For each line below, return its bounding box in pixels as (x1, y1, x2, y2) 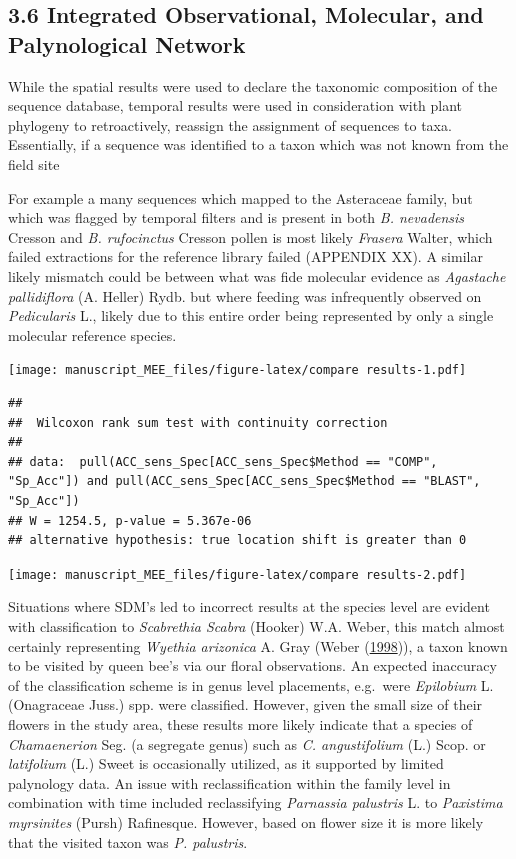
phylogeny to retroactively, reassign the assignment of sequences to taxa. (8, 114, 452, 135)
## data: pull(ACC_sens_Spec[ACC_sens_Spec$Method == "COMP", (8, 454, 438, 469)
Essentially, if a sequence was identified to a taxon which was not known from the (8, 134, 509, 155)
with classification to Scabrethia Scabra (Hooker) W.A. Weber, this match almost (8, 615, 505, 636)
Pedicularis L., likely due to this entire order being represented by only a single (8, 305, 494, 326)
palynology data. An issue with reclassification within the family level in (8, 772, 451, 793)
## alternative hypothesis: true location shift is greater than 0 (8, 533, 467, 548)
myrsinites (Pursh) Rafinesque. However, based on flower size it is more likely (8, 811, 484, 832)
